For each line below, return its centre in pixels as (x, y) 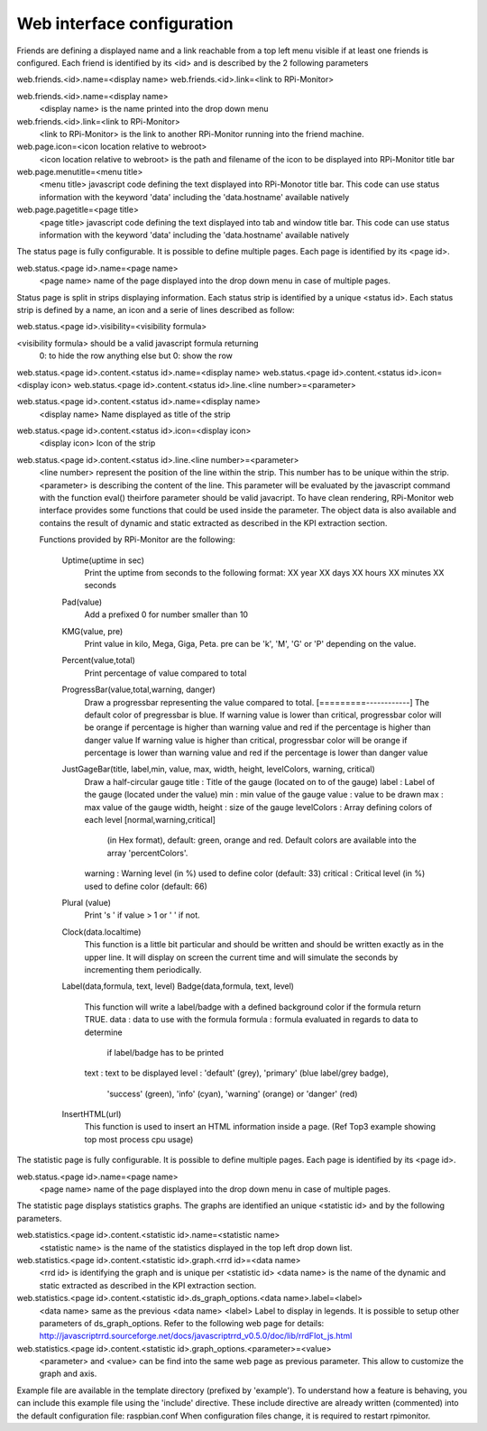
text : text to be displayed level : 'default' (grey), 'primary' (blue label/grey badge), (237, 1073)
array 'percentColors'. (147, 853)
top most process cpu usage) (139, 1139)
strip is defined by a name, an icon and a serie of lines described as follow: (156, 309)
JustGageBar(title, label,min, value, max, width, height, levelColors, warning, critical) (218, 769)
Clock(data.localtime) (101, 932)
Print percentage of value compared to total (165, 673)
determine (103, 1032)
